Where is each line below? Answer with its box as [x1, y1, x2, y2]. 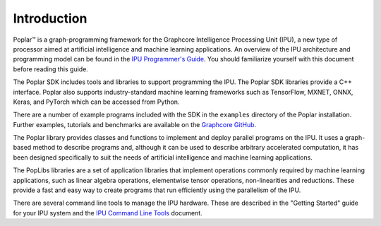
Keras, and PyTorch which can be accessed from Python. [13, 97, 180, 106]
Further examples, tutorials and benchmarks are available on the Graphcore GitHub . [13, 120, 257, 129]
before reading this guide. [13, 64, 88, 73]
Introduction [13, 11, 87, 26]
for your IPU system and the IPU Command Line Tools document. [13, 208, 202, 217]
